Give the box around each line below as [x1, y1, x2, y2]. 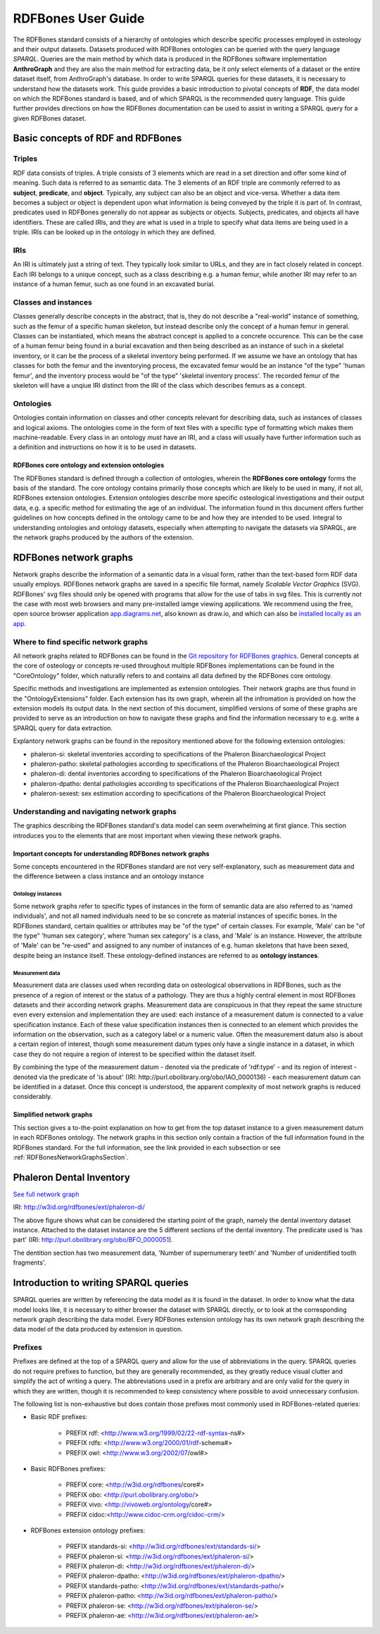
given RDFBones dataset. [13, 113, 87, 123]
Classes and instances [13, 297, 93, 307]
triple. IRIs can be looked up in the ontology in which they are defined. [13, 228, 216, 236]
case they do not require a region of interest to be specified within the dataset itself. [13, 1050, 256, 1058]
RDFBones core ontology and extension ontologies [13, 461, 165, 469]
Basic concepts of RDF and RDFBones [13, 133, 182, 145]
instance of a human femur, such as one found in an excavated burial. [13, 280, 215, 288]
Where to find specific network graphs [13, 637, 148, 646]
